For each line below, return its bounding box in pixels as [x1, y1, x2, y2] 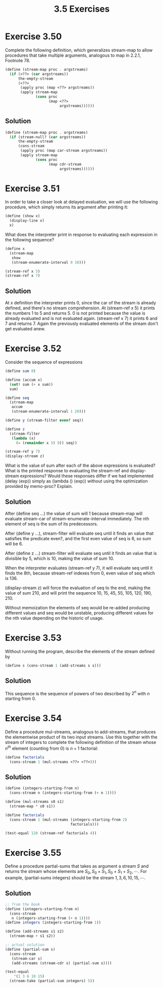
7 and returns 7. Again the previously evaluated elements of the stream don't [5, 321, 158, 326]
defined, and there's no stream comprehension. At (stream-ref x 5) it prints [5, 305, 155, 311]
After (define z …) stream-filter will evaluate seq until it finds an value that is [5, 551, 157, 556]
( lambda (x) [11, 436, 36, 441]
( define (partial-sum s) [5, 947, 55, 952]
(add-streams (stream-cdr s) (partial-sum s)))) [11, 961, 112, 965]
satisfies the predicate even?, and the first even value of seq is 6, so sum [5, 536, 151, 541]
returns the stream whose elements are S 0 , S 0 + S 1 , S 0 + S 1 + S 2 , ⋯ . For [5, 869, 147, 875]
